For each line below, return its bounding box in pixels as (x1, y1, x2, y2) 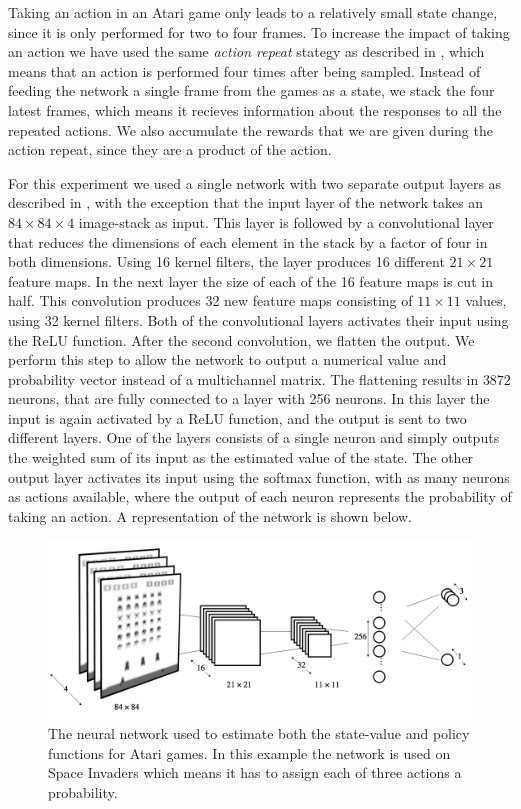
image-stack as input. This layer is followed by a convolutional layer (78, 211, 494, 232)
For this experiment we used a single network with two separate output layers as (8, 172, 502, 193)
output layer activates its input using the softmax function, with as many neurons (8, 466, 510, 487)
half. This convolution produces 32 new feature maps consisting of (8, 290, 413, 311)
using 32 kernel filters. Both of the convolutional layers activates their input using (8, 309, 509, 330)
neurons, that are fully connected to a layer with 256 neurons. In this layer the (8, 388, 490, 409)
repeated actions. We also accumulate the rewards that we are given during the (8, 119, 493, 140)
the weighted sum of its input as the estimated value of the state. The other (8, 447, 474, 468)
